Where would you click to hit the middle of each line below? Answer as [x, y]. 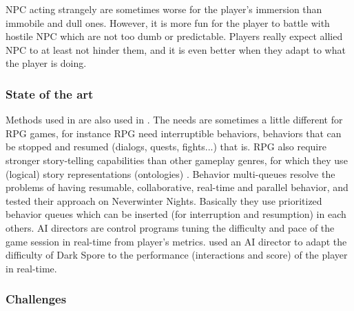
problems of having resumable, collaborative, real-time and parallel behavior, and [177, 187]
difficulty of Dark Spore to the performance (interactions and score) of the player [177, 255]
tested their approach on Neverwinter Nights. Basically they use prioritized [164, 200]
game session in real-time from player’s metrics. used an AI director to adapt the [176, 241]
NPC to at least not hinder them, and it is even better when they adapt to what [176, 49]
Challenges [36, 299]
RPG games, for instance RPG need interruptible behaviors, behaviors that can [174, 133]
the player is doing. [46, 63]
